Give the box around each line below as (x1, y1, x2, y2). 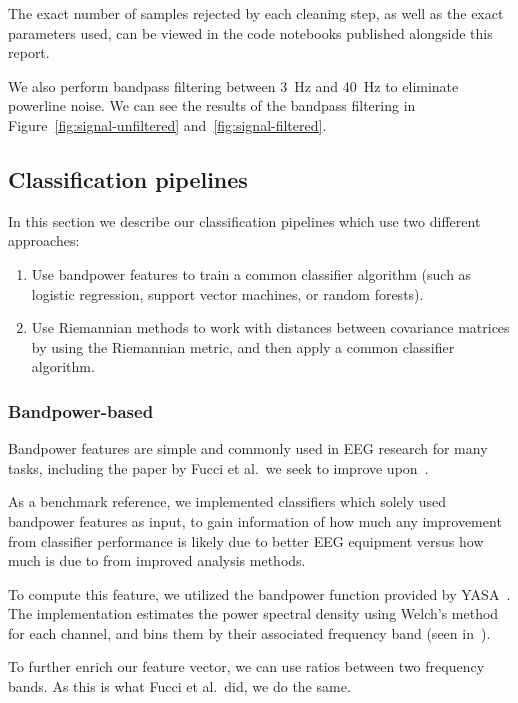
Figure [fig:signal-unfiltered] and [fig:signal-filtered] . (8, 114, 327, 135)
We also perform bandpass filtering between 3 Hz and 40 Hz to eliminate (8, 75, 459, 96)
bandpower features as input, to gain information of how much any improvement (8, 510, 502, 531)
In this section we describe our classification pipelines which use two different (8, 210, 481, 231)
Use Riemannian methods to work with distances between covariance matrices (31, 317, 510, 338)
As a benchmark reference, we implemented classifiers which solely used (8, 491, 447, 512)
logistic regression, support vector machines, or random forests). (31, 283, 424, 304)
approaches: (8, 230, 80, 251)
